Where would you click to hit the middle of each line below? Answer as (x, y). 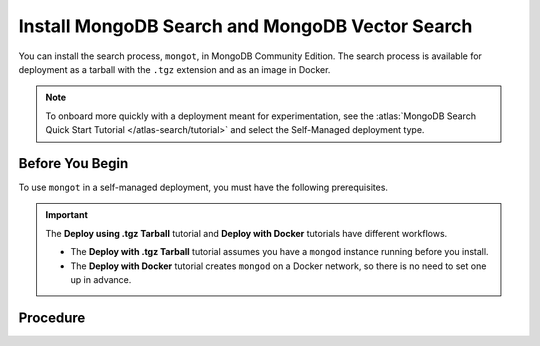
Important (67, 215)
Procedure (52, 317)
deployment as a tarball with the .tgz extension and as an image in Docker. (174, 69)
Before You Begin (73, 163)
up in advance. (101, 279)
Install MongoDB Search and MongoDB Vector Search (245, 26)
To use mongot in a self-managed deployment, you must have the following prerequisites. (203, 187)
